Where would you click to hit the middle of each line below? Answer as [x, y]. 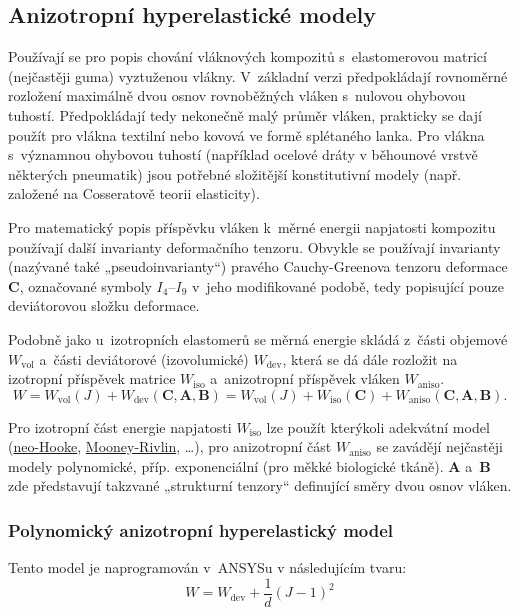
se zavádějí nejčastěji [439, 446]
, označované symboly [85, 285]
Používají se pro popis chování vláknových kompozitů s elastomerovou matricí [247, 56]
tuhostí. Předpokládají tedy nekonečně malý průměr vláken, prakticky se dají [245, 114]
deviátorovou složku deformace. [104, 305]
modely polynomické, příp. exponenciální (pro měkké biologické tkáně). [226, 465]
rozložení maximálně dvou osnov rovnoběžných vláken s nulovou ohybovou [237, 95]
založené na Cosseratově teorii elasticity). [134, 193]
